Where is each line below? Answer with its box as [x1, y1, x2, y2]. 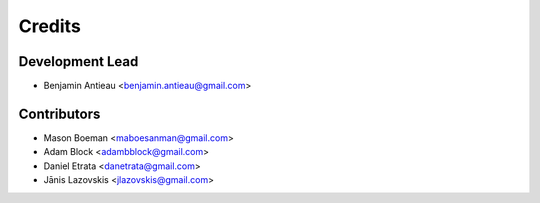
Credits [18, 15, 82, 37]
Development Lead [18, 53, 139, 70]
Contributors [18, 105, 101, 122]
